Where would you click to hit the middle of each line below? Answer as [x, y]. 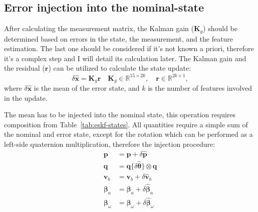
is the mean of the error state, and [87, 87]
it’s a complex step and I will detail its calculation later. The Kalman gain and [125, 58]
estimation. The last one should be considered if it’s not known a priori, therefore [129, 48]
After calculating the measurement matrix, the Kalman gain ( [99, 28]
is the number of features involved [200, 87]
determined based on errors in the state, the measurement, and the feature [119, 38]
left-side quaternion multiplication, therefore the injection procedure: [110, 144]
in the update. [26, 97]
